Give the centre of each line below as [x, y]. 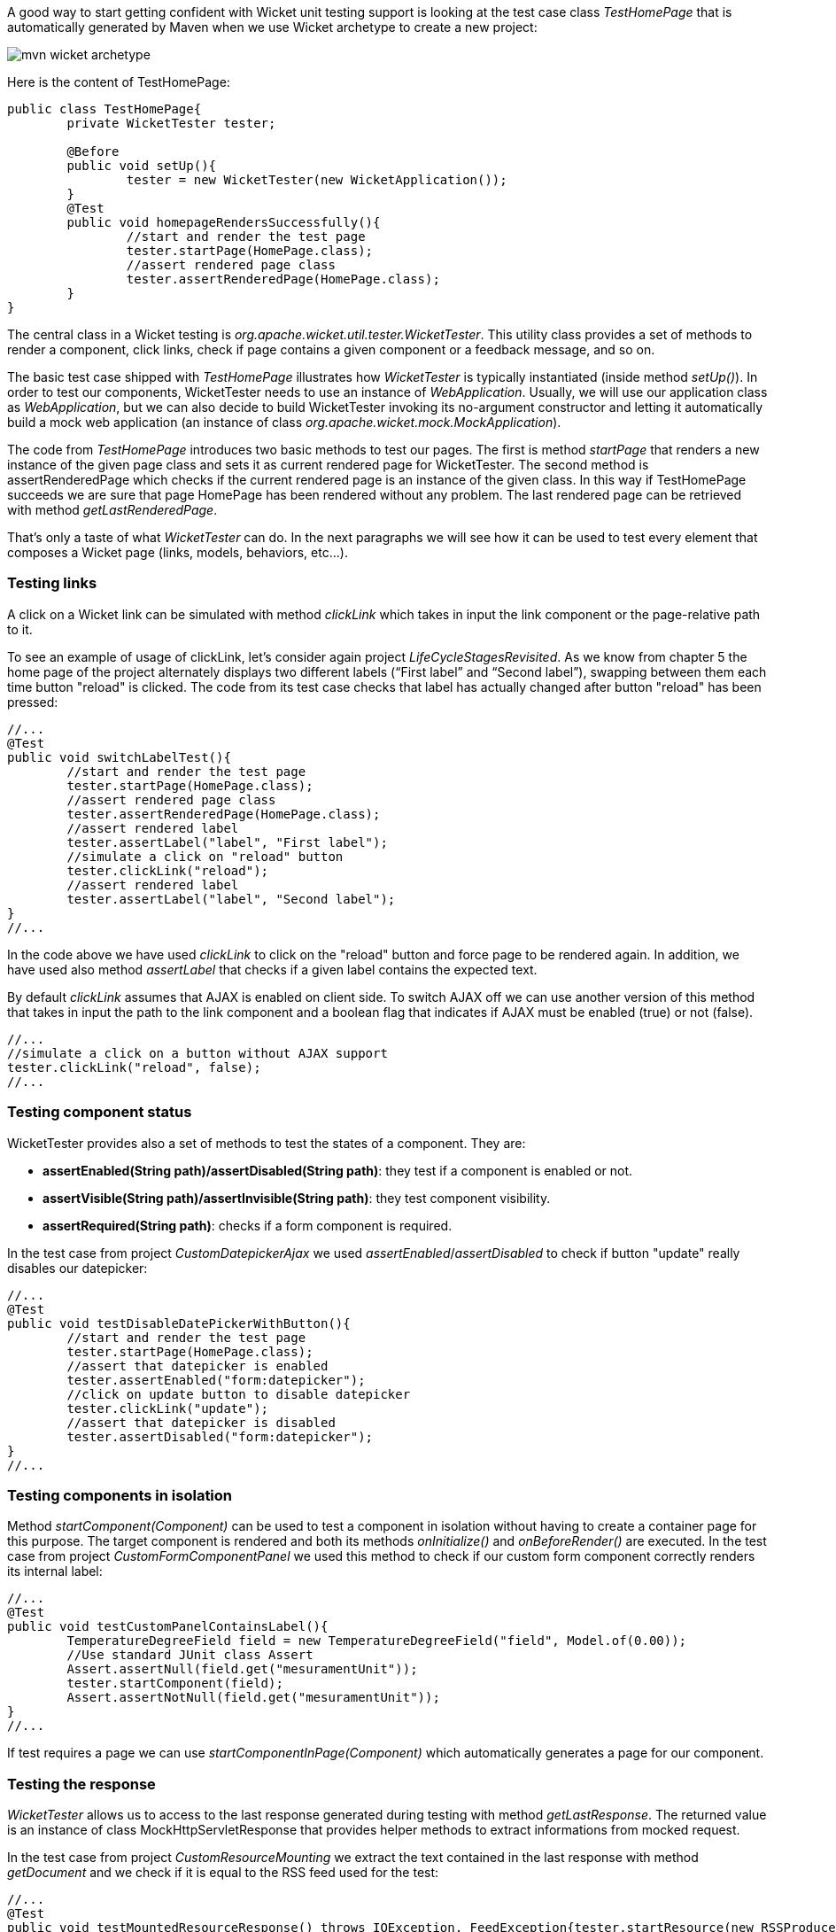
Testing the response [81, 1784]
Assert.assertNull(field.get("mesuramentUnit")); [242, 1669]
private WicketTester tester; [171, 123]
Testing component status [100, 1112]
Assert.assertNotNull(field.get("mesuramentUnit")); [253, 1698]
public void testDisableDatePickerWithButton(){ [179, 1323]
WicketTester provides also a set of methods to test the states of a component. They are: [267, 1143]
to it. [20, 629]
